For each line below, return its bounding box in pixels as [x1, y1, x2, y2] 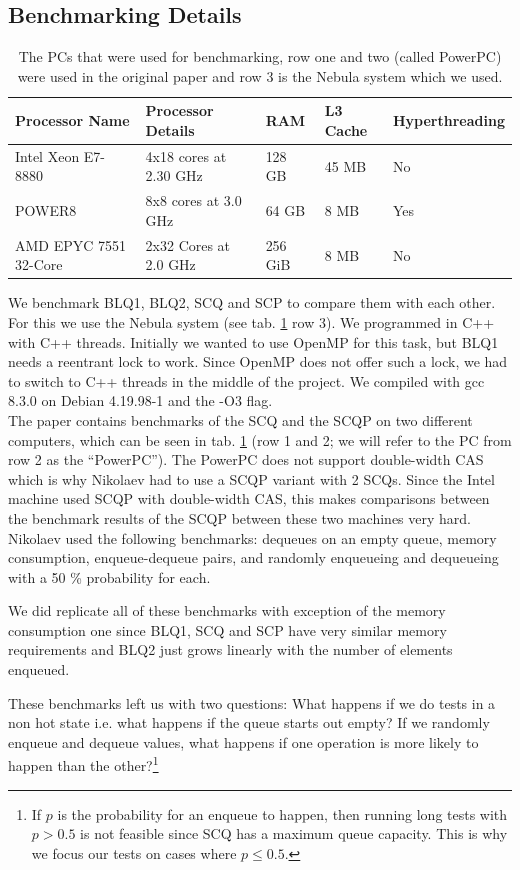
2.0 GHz [145, 254, 196, 275]
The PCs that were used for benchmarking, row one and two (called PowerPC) [18, 46, 502, 67]
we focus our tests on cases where [31, 842, 237, 863]
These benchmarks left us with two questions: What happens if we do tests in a [8, 692, 496, 713]
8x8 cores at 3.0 [145, 190, 242, 211]
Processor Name [15, 110, 130, 131]
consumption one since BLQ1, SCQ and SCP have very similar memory [8, 619, 447, 640]
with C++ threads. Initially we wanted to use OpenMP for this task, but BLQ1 [8, 331, 499, 352]
